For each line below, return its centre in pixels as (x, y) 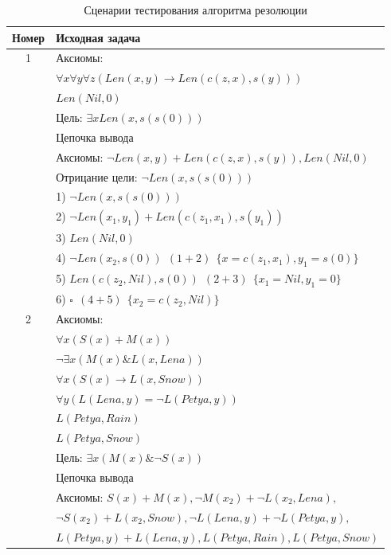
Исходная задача (98, 37)
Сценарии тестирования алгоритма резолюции (195, 10)
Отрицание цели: (97, 176)
